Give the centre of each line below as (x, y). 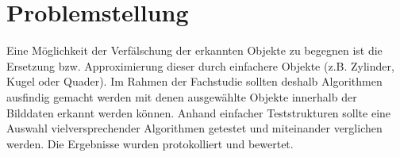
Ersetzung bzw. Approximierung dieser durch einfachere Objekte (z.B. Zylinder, (200, 65)
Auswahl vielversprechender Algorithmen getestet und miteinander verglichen (194, 128)
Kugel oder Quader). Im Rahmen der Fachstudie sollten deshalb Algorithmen (194, 81)
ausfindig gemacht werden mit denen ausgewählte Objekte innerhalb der (182, 96)
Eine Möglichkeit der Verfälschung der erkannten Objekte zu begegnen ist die (194, 50)
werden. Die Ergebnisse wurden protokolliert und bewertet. (150, 143)
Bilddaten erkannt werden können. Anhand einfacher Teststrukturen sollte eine (199, 112)
